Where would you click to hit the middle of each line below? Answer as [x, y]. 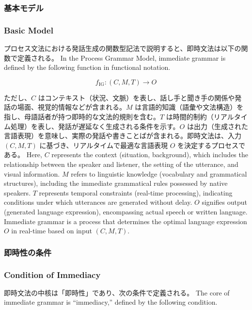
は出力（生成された [217, 126]
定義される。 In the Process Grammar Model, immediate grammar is [121, 57]
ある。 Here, [23, 155]
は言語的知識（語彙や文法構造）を [189, 107]
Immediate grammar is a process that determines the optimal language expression [126, 221]
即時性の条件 [28, 252]
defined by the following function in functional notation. [87, 67]
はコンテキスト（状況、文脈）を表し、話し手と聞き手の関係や [136, 97]
